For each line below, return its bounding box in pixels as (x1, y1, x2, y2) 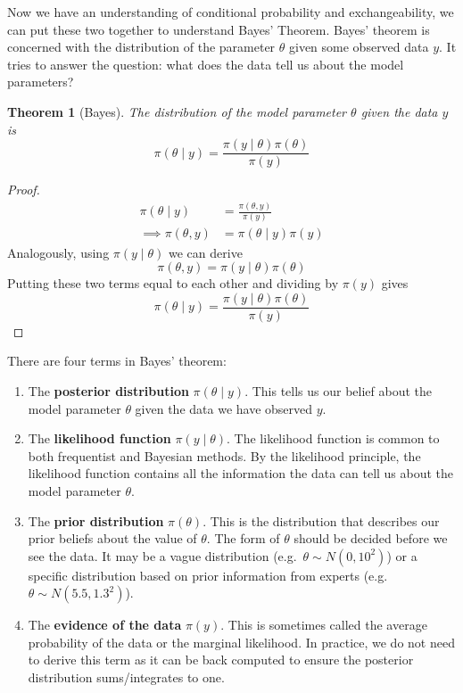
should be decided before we (294, 529, 448, 548)
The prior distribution (28, 511, 164, 530)
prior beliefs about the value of (28, 529, 197, 548)
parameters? (7, 72, 74, 91)
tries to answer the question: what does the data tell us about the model (7, 54, 404, 73)
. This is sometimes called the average (220, 615, 427, 634)
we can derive (169, 243, 243, 261)
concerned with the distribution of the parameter (7, 37, 276, 56)
